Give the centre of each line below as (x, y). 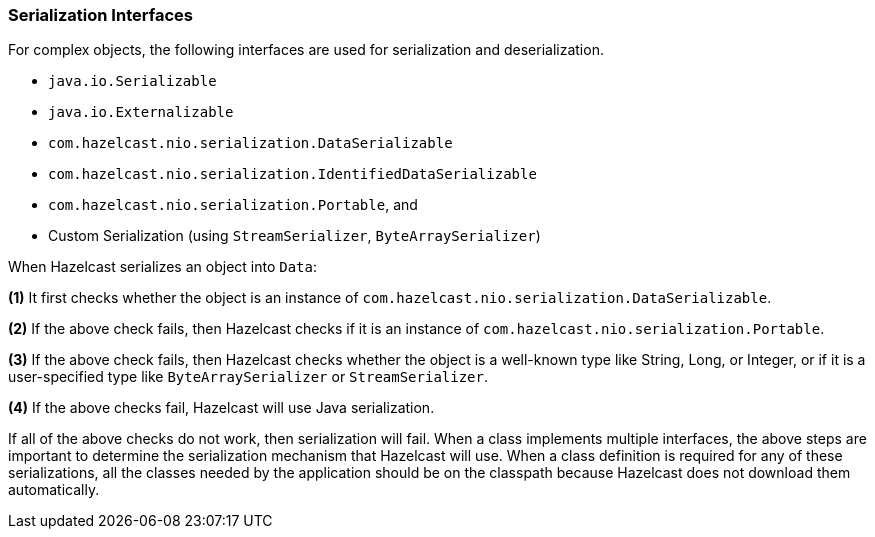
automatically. (54, 490)
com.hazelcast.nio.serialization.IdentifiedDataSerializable (292, 174)
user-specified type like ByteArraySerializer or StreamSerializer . (248, 377)
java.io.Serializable (132, 81)
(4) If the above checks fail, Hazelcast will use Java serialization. (221, 408)
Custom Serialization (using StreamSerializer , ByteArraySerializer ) (294, 236)
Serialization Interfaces (100, 15)
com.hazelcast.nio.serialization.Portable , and (233, 205)
